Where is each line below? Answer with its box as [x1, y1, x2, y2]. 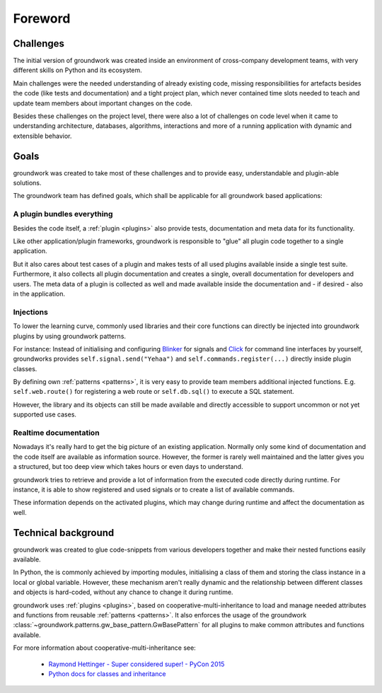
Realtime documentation [13, 428, 100, 438]
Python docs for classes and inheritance [48, 669, 166, 678]
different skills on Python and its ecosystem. [13, 66, 143, 74]
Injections [13, 307, 49, 317]
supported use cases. [13, 410, 77, 419]
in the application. [13, 289, 66, 298]
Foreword [13, 11, 71, 26]
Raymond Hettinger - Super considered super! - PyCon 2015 [48, 660, 225, 668]
